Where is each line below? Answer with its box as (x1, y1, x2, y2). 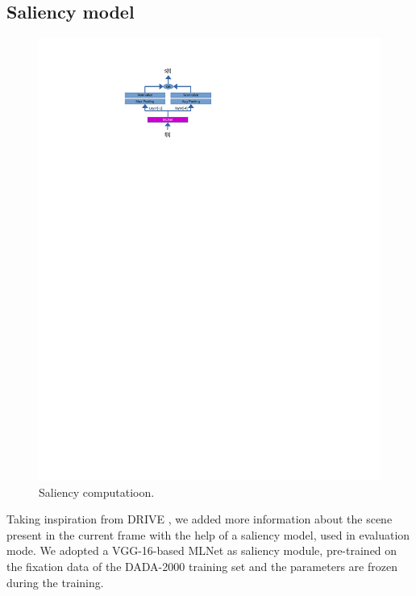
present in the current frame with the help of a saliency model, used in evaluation (6, 526, 410, 543)
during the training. (6, 573, 104, 590)
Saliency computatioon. (39, 483, 155, 500)
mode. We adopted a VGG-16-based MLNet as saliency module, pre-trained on (6, 542, 397, 559)
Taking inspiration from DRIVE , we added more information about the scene (6, 511, 393, 527)
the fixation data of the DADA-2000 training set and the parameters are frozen (6, 558, 397, 575)
